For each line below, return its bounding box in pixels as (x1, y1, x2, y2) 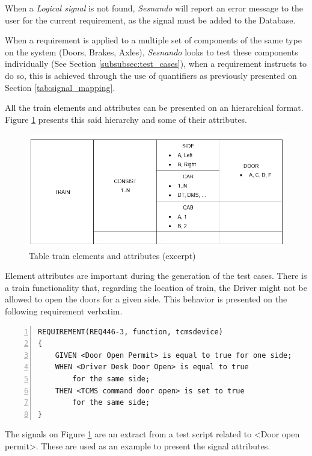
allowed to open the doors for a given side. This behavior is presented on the (5, 293, 287, 305)
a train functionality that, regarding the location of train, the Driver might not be (5, 281, 307, 293)
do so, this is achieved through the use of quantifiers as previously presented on (5, 69, 297, 81)
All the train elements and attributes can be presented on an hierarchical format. (5, 101, 304, 114)
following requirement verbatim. (5, 304, 123, 317)
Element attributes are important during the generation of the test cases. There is (5, 269, 307, 282)
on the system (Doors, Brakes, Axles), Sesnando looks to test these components (5, 45, 298, 58)
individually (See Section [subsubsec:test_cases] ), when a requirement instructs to (5, 57, 307, 70)
